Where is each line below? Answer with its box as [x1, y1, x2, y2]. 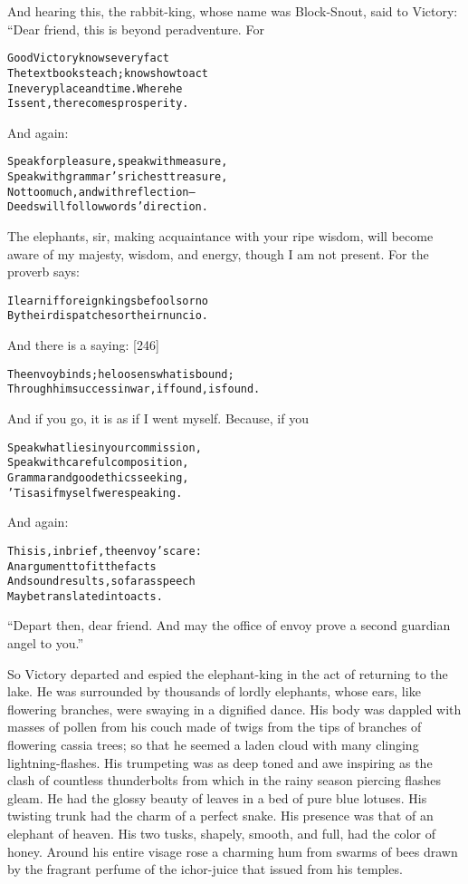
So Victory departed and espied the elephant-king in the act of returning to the [7, 664, 448, 683]
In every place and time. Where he [7, 82, 183, 95]
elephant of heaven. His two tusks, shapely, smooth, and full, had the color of [7, 824, 435, 842]
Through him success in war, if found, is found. [7, 383, 261, 396]
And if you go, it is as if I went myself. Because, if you [7, 409, 309, 428]
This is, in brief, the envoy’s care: [7, 544, 202, 558]
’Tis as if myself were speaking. [7, 486, 183, 500]
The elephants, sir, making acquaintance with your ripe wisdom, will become [7, 227, 434, 246]
